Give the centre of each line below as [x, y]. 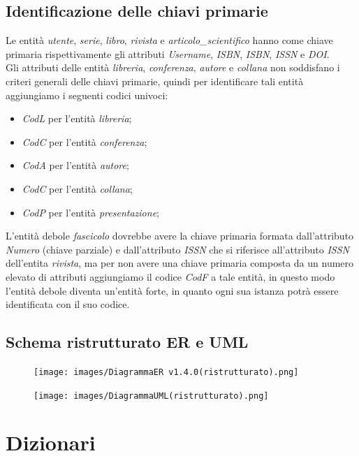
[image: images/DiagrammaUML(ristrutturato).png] [151, 396]
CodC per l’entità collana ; [77, 188]
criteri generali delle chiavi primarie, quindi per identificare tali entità [155, 81]
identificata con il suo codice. [68, 304]
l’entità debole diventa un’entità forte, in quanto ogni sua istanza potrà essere [172, 290]
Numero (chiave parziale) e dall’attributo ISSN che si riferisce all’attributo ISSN [177, 249]
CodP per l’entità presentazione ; [90, 212]
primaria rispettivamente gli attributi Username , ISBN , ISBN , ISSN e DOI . [168, 53]
